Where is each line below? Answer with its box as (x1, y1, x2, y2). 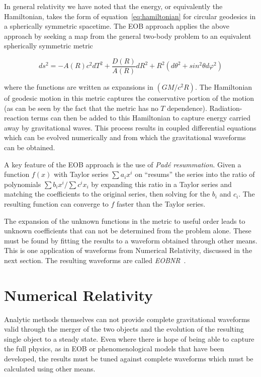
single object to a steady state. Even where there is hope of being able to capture (4, 333, 254, 344)
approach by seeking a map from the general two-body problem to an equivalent (4, 30, 251, 41)
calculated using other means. (4, 363, 96, 373)
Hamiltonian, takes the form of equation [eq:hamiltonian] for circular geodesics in (4, 11, 256, 21)
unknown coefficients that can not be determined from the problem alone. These (4, 225, 251, 236)
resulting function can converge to (4, 198, 109, 209)
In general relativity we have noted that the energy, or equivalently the (4, 1, 223, 11)
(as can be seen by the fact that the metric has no (4, 102, 158, 113)
